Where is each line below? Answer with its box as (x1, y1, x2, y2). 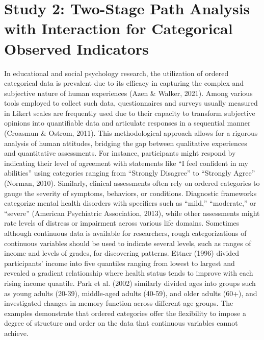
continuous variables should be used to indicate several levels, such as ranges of (4, 237, 251, 248)
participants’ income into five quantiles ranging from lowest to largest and (4, 257, 235, 268)
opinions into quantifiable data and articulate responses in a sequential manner (4, 117, 251, 128)
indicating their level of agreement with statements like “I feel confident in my (4, 157, 248, 168)
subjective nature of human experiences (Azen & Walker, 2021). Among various (4, 87, 253, 98)
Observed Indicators (4, 38, 149, 59)
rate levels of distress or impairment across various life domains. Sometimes (4, 217, 240, 228)
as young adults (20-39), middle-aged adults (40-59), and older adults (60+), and (4, 287, 257, 298)
